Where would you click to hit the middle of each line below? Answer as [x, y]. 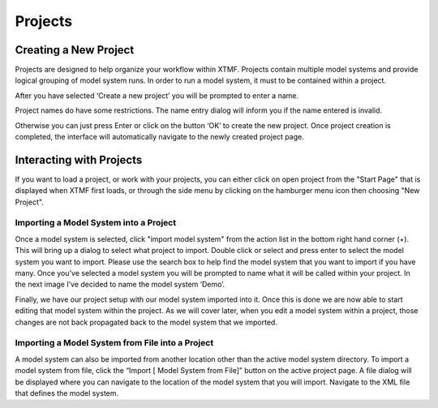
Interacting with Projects [79, 159]
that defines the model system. [67, 393]
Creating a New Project [75, 50]
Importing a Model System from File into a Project [114, 343]
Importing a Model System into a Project [96, 223]
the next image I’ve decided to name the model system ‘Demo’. [120, 285]
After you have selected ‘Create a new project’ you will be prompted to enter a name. [157, 95]
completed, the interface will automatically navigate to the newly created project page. [159, 137]
